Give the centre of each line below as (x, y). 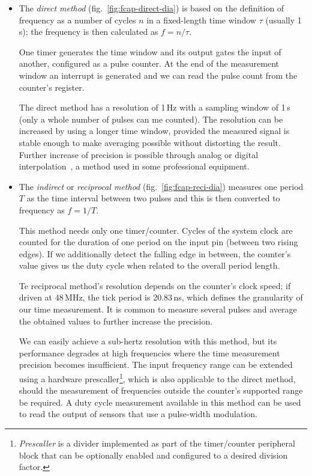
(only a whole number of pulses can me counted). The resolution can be (151, 119)
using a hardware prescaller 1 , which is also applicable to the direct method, (157, 378)
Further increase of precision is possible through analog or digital (139, 154)
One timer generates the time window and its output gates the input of (150, 51)
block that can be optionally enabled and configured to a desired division (153, 455)
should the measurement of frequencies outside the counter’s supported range (161, 390)
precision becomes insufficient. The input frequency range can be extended (156, 365)
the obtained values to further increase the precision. (116, 321)
